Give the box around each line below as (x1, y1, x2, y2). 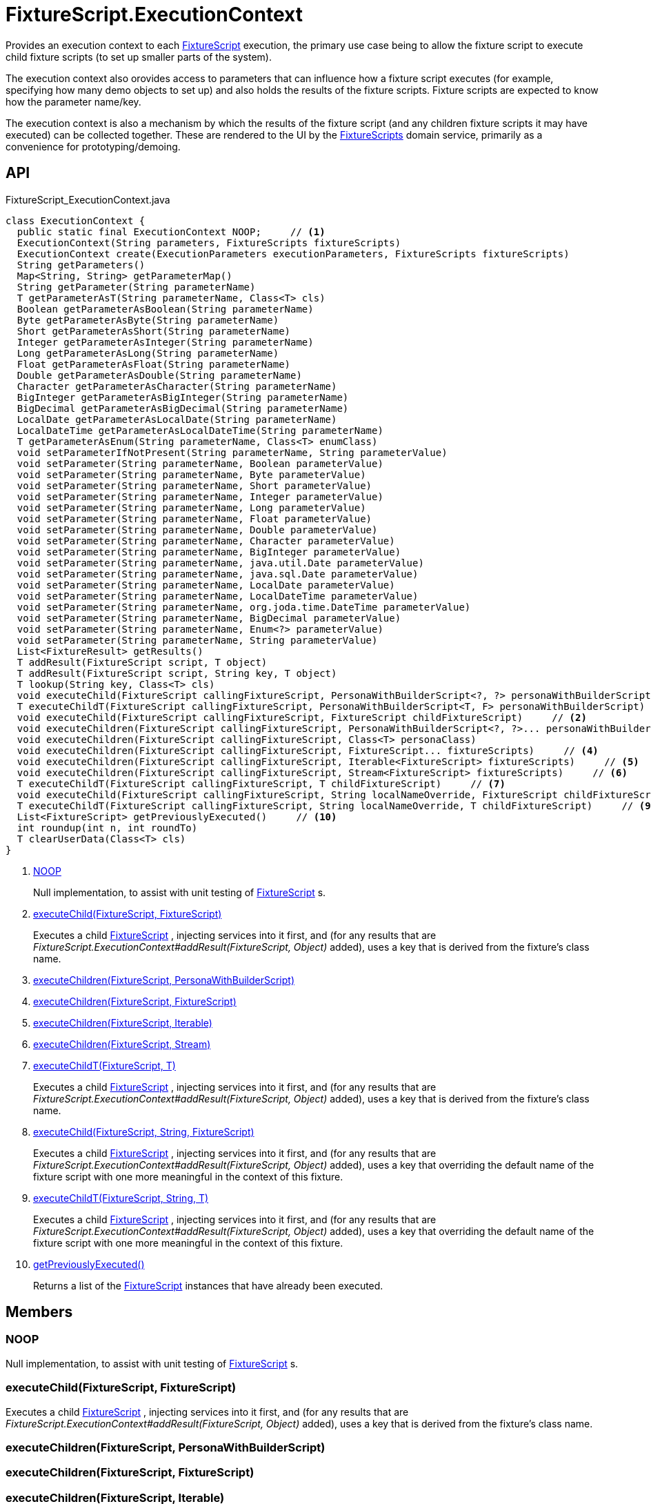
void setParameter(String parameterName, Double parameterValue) (17, 524, 378, 535)
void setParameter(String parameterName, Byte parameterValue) (17, 468, 366, 480)
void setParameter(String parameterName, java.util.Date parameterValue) (17, 557, 424, 568)
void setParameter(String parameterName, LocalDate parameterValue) (17, 579, 395, 591)
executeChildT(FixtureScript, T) (33, 1059, 176, 1071)
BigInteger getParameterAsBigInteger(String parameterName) (17, 391, 349, 403)
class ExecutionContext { (6, 215, 146, 226)
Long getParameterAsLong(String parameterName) (17, 347, 279, 359)
